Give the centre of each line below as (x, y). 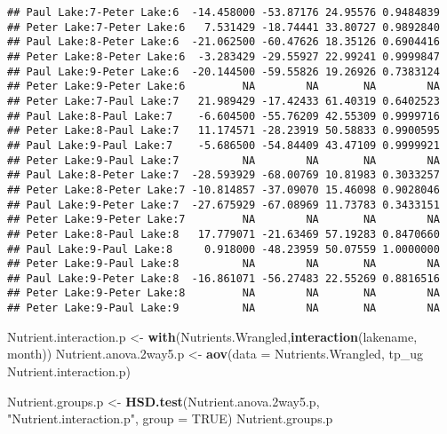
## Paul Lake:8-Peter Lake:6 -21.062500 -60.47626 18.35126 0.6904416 (223, 42)
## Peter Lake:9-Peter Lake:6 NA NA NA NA (223, 87)
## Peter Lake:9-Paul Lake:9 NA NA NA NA (223, 308)
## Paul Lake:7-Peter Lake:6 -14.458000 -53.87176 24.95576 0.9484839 (223, 12)
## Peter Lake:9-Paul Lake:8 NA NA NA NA (223, 264)
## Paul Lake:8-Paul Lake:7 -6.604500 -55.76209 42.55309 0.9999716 (223, 116)
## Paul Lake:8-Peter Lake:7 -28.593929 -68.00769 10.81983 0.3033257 (223, 175)
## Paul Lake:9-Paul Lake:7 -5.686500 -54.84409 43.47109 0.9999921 (223, 145)
